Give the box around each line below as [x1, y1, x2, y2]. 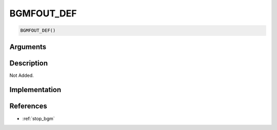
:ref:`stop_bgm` [22, 115, 55, 121]
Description [9, 59, 48, 68]
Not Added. [9, 72, 34, 78]
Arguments [9, 42, 47, 51]
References [9, 102, 47, 111]
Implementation [9, 85, 62, 94]
